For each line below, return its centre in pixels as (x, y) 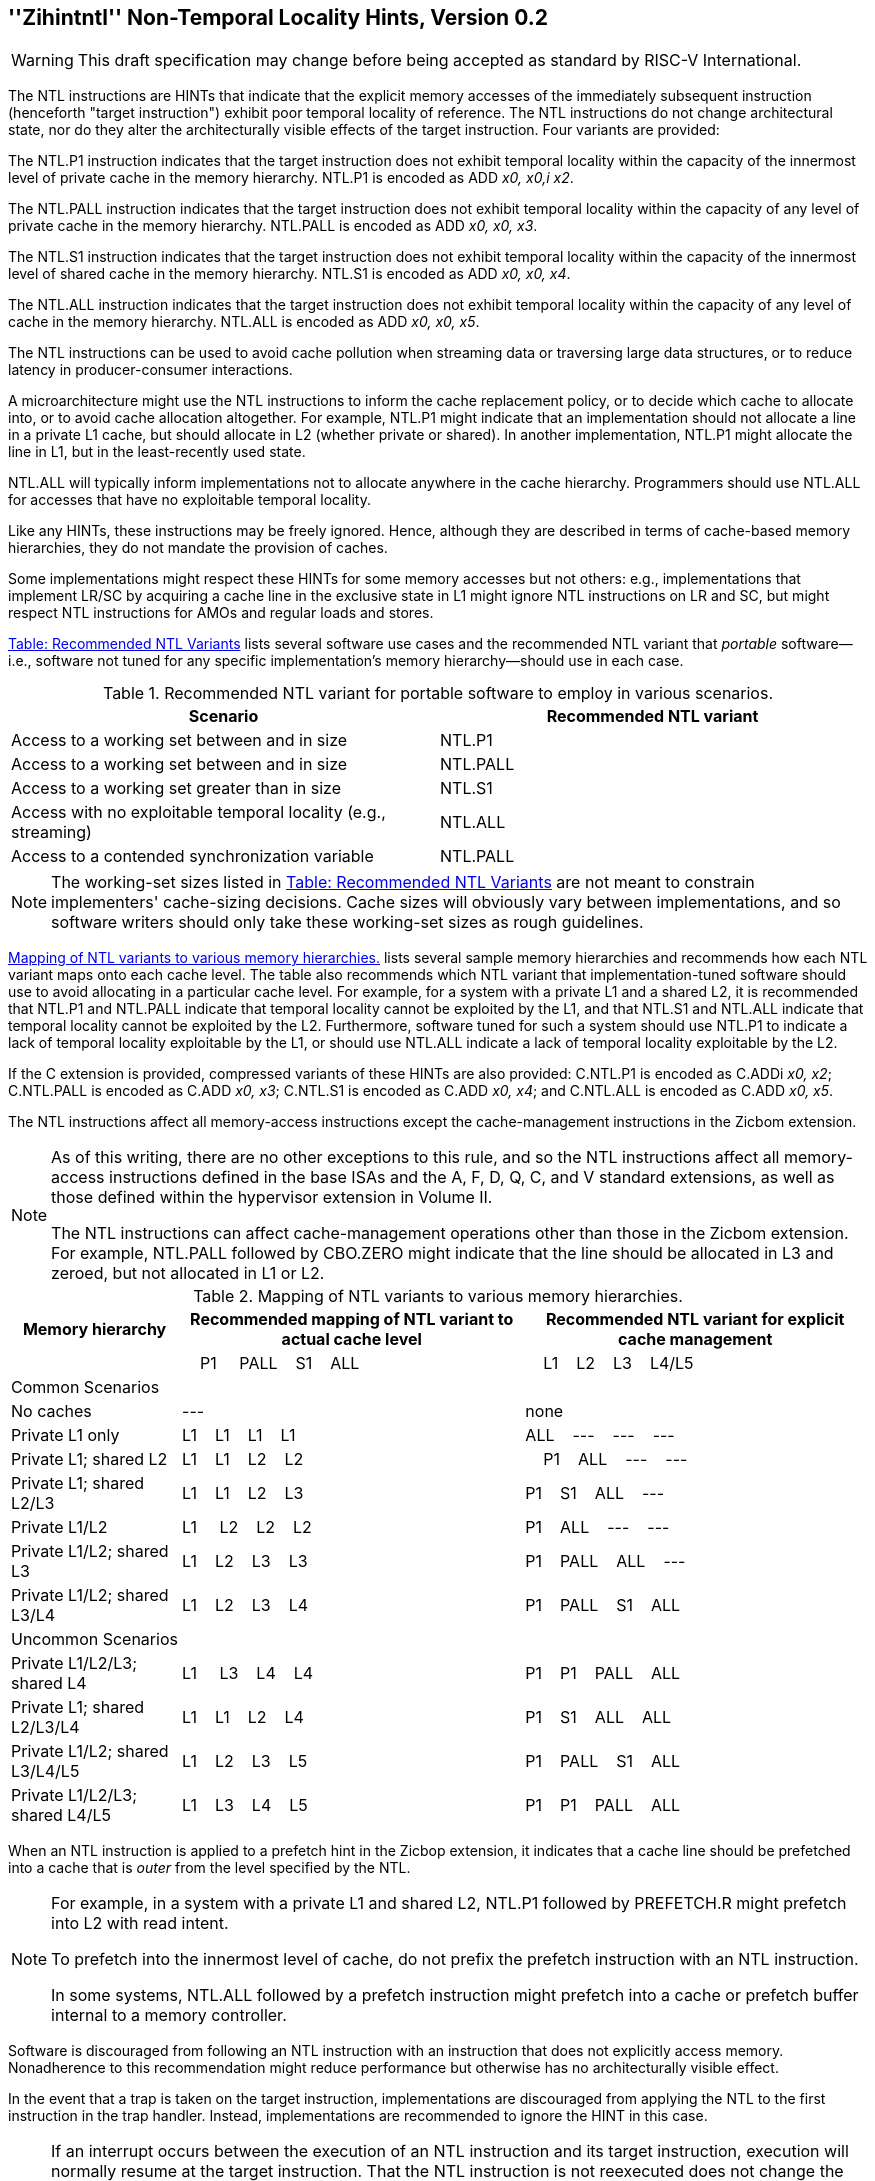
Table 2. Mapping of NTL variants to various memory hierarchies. (438, 1296)
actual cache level (351, 1339)
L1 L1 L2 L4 (243, 1717)
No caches (51, 1411)
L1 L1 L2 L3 (243, 1493)
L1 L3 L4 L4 (248, 1673)
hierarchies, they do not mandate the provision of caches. (198, 548)
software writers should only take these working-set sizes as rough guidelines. (347, 922)
